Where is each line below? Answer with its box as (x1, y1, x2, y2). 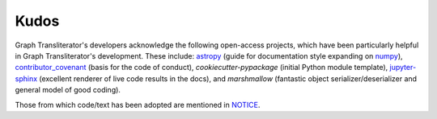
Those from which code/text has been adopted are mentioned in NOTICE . (15, 100, 261, 109)
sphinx (15, 73, 38, 84)
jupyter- (389, 63, 417, 72)
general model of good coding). (15, 85, 121, 95)
